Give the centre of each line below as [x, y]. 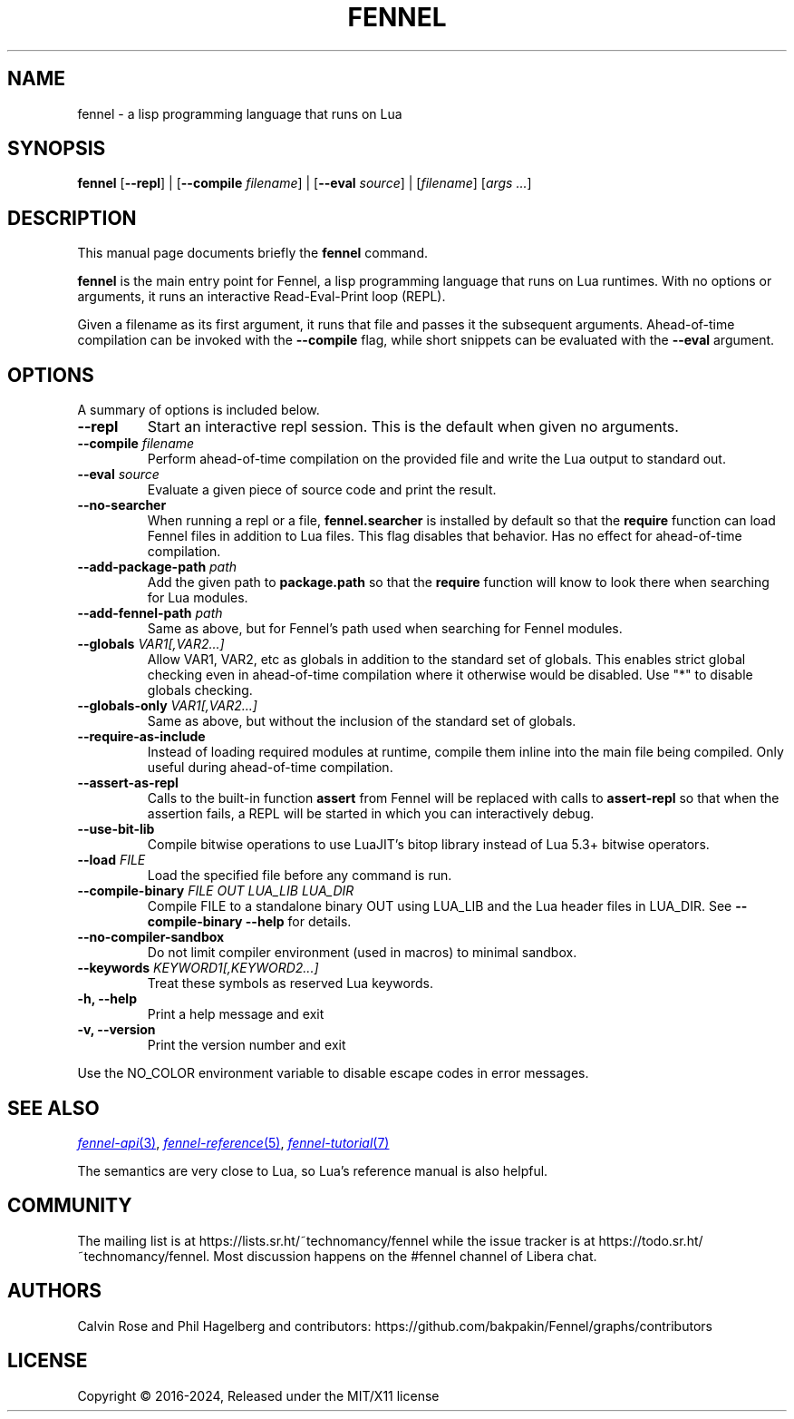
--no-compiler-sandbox [151, 937]
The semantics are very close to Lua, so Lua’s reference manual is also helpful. [313, 1170]
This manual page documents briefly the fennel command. [252, 253]
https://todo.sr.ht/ [651, 1240]
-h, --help [107, 999]
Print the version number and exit [247, 1045]
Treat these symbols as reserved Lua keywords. [290, 984]
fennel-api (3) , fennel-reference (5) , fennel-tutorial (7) [233, 1142]
